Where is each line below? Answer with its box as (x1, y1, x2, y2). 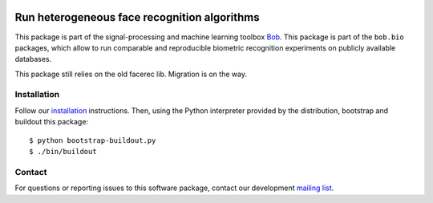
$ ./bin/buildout (29, 147, 97, 156)
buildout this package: (14, 117, 88, 127)
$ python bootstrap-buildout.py (29, 136, 156, 144)
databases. (14, 55, 52, 64)
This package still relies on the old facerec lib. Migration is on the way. (14, 69, 248, 79)
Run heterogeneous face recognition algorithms (14, 10, 260, 24)
